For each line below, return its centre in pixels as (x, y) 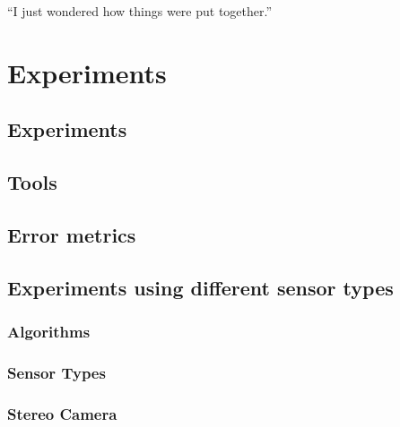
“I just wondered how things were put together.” (140, 11)
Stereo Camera (62, 413)
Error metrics (72, 234)
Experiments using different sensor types (200, 287)
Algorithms (49, 332)
